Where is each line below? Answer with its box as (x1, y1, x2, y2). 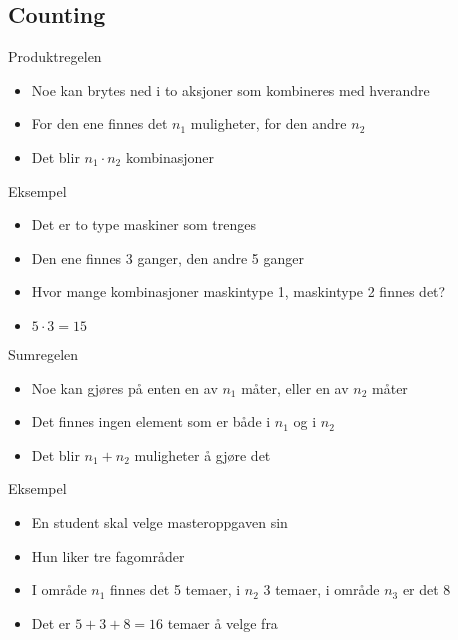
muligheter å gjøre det (134, 444, 271, 465)
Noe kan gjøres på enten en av (31, 377, 218, 398)
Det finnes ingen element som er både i (31, 411, 271, 432)
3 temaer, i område (263, 579, 380, 600)
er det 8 (402, 579, 451, 600)
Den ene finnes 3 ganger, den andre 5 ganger (31, 247, 305, 268)
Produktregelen (8, 46, 102, 67)
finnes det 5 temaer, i (110, 579, 241, 600)
